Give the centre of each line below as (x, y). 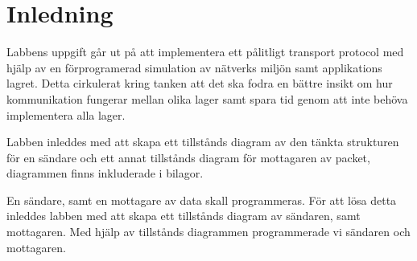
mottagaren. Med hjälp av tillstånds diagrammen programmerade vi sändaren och (208, 232)
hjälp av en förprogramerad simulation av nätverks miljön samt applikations (194, 67)
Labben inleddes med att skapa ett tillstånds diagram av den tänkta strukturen (203, 142)
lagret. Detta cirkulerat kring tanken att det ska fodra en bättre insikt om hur (200, 83)
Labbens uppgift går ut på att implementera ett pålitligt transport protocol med (205, 52)
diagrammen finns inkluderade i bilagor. (105, 173)
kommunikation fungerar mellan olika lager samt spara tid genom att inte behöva (207, 98)
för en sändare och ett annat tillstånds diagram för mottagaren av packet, (188, 157)
